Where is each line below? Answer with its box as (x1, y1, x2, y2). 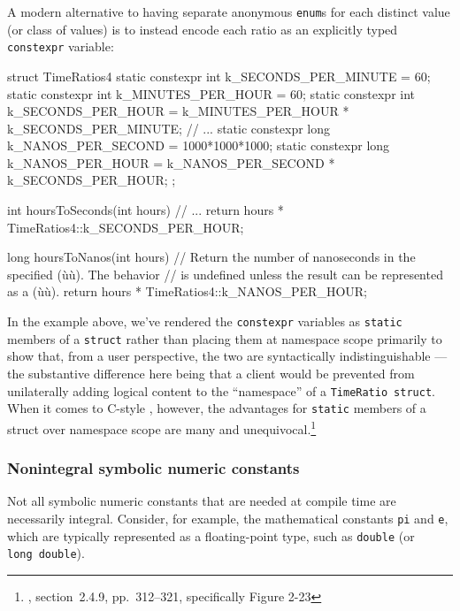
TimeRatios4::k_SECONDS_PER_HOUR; (7, 218, 244, 236)
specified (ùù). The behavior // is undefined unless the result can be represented (7, 264, 443, 283)
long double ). (7, 544, 85, 562)
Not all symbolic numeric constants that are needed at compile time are (7, 492, 396, 510)
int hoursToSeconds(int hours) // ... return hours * (7, 201, 284, 219)
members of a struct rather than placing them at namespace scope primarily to (7, 329, 442, 348)
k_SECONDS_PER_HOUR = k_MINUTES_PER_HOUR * (7, 102, 349, 120)
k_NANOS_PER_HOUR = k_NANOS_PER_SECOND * (7, 153, 335, 172)
